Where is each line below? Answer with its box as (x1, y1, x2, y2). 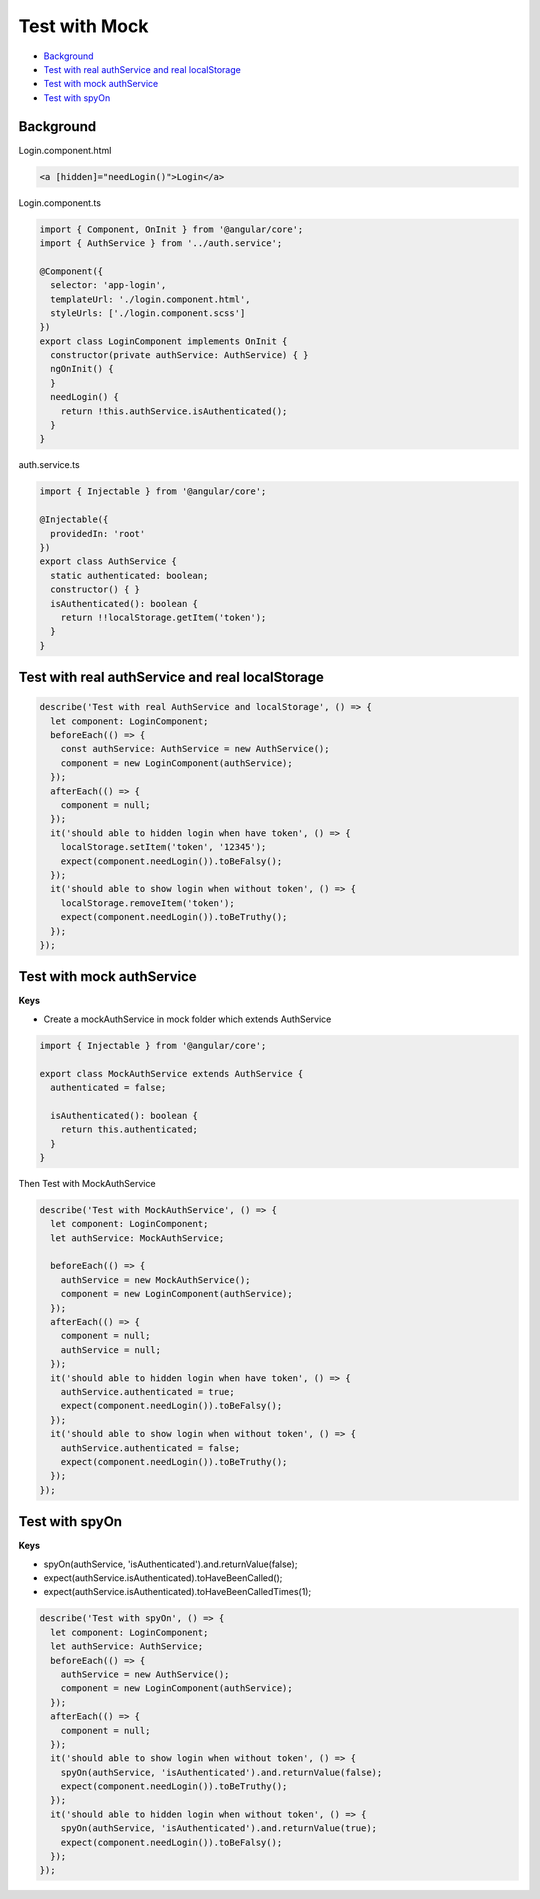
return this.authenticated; (60, 1124, 199, 1135)
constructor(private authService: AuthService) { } (50, 350, 309, 361)
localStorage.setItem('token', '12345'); (60, 841, 267, 853)
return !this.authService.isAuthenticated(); (60, 405, 288, 417)
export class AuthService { (39, 556, 177, 567)
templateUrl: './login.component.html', (50, 293, 251, 305)
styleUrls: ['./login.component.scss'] (50, 307, 246, 319)
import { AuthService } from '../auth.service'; (39, 237, 283, 249)
